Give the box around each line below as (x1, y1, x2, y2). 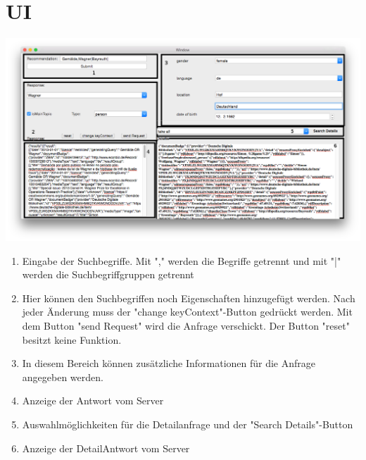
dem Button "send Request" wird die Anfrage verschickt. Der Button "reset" (22, 318, 350, 333)
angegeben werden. (22, 369, 103, 384)
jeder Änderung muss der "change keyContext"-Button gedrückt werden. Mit (22, 304, 353, 319)
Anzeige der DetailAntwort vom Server (22, 440, 190, 455)
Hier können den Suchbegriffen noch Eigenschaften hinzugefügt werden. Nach (22, 290, 355, 305)
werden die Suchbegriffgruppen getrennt (22, 267, 194, 282)
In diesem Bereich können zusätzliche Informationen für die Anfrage (22, 356, 316, 371)
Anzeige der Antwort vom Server (22, 393, 164, 408)
